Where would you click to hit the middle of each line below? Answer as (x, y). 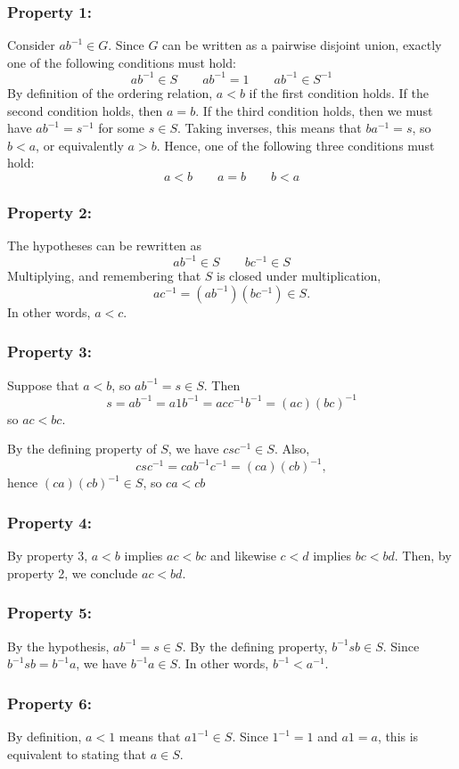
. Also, (292, 449)
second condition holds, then (85, 110)
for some (122, 128)
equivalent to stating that (77, 753)
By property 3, (48, 556)
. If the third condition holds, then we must (314, 110)
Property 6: (49, 703)
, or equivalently (80, 145)
